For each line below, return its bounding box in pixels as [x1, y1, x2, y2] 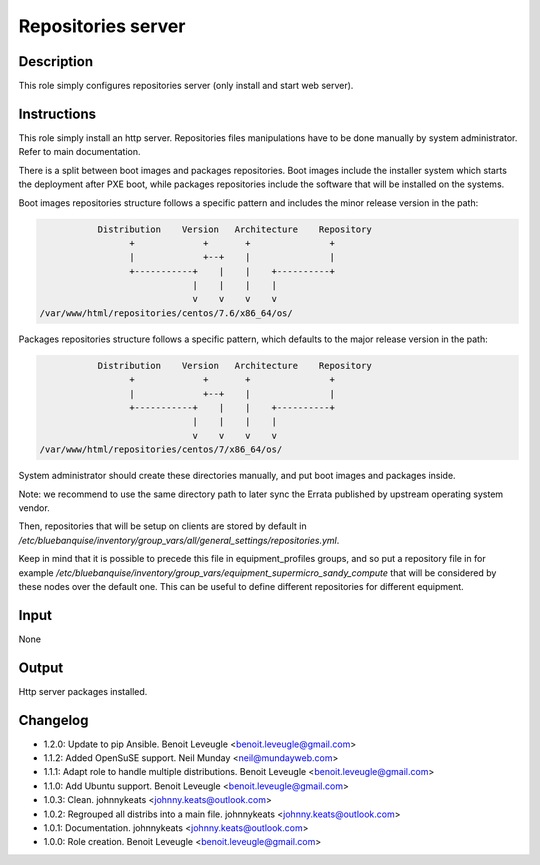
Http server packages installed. [18, 685, 148, 697]
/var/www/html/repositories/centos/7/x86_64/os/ [39, 444, 283, 455]
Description [18, 53, 94, 70]
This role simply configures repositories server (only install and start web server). [18, 80, 354, 92]
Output [18, 659, 64, 676]
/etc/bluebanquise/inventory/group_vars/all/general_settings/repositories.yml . [18, 534, 340, 546]
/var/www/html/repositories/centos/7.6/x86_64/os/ [39, 307, 294, 319]
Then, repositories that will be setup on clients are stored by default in [18, 520, 307, 532]
